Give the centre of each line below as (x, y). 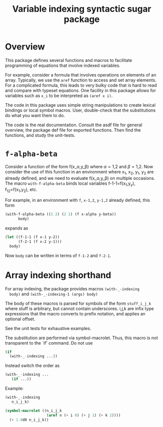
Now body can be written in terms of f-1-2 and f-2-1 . (58, 255)
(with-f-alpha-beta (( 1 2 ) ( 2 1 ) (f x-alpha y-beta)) (61, 214)
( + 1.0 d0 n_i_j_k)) (29, 420)
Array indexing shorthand (58, 275)
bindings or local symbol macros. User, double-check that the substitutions (80, 110)
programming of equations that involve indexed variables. (63, 65)
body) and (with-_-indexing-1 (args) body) (54, 294)
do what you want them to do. (35, 115)
